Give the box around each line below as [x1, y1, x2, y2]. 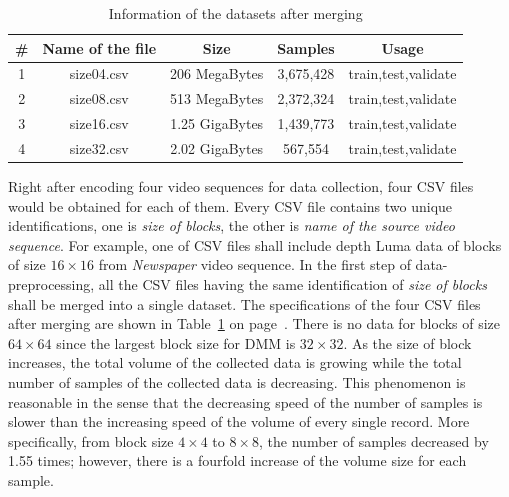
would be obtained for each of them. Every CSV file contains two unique [8, 195, 453, 216]
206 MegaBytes [170, 63, 264, 84]
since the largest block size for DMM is [56, 332, 296, 353]
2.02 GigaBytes [170, 137, 264, 158]
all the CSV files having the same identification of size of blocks [98, 274, 487, 295]
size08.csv [69, 88, 129, 109]
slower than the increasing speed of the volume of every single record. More [8, 411, 470, 432]
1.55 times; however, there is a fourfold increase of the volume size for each [8, 450, 467, 471]
